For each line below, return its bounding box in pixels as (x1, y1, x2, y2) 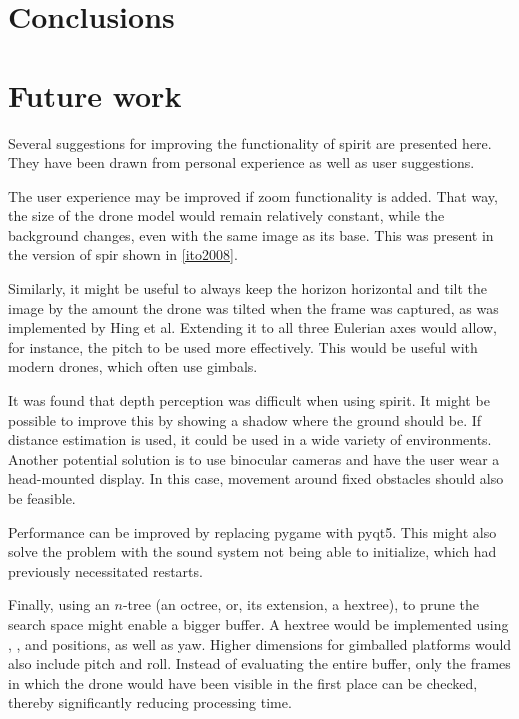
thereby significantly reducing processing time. (8, 692, 292, 713)
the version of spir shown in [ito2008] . (8, 244, 238, 265)
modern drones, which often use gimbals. (8, 356, 258, 377)
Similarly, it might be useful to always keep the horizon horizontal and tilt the (8, 278, 488, 299)
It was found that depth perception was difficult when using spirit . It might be (8, 390, 490, 411)
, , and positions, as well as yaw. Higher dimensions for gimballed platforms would (8, 633, 512, 654)
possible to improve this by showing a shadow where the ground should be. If (8, 409, 482, 430)
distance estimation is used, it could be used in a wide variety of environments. (8, 429, 492, 450)
